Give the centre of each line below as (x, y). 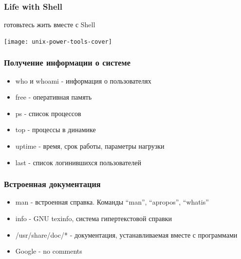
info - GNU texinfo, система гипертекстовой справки (94, 218)
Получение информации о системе (67, 62)
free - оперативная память (54, 97)
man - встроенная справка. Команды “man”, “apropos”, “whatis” (112, 202)
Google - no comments (49, 251)
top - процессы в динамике (56, 129)
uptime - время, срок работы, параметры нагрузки (90, 146)
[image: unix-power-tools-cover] (58, 42)
